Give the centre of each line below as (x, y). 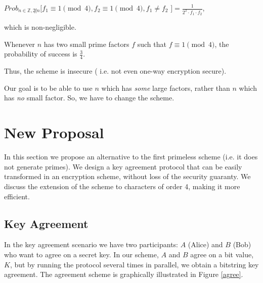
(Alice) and (205, 244)
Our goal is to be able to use (48, 88)
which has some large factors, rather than (166, 88)
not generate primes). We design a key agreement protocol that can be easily (123, 166)
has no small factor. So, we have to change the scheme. (89, 98)
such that (152, 44)
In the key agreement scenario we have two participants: (91, 244)
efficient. (17, 196)
